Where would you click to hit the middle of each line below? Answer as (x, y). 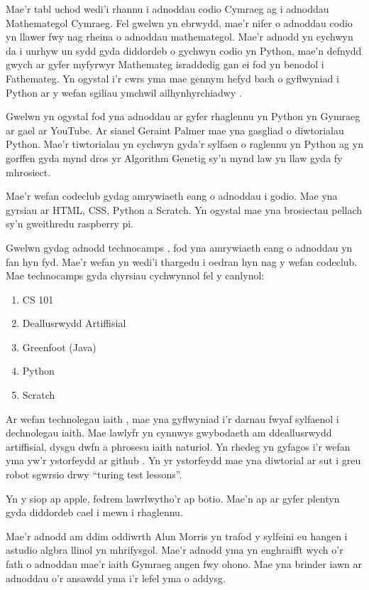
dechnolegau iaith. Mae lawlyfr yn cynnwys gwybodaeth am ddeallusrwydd (169, 433)
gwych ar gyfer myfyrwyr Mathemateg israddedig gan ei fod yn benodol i (165, 64)
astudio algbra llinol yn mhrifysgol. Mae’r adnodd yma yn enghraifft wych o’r (175, 550)
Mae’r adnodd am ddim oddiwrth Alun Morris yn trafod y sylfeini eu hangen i (177, 536)
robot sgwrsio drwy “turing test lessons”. (94, 474)
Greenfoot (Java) (59, 347)
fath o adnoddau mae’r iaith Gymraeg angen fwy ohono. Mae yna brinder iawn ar (184, 564)
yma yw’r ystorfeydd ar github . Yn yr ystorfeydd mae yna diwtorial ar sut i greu (183, 460)
